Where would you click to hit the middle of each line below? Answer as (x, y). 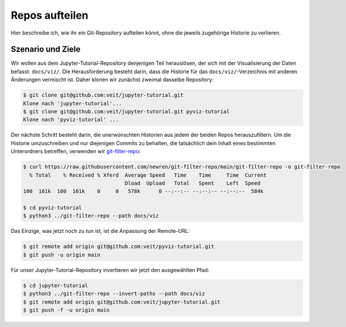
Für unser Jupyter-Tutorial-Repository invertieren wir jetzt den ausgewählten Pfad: (110, 270)
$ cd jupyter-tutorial (56, 285)
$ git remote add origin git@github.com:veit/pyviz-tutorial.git (119, 247)
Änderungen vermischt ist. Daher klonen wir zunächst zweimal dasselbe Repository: (112, 80)
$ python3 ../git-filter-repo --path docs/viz (91, 216)
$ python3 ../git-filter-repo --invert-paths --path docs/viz (114, 294)
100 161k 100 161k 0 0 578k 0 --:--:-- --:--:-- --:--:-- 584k (143, 191)
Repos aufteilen (50, 15)
